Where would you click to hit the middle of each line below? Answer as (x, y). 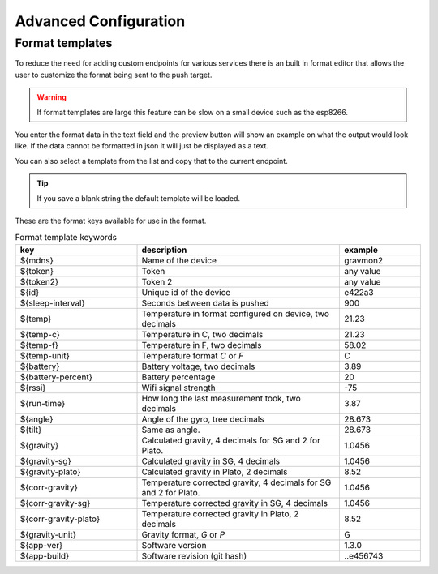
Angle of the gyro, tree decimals (203, 419)
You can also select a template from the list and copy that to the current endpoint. (151, 161)
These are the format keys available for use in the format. (111, 221)
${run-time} (43, 403)
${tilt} (31, 430)
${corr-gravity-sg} (55, 503)
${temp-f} (39, 345)
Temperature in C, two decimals (202, 334)
